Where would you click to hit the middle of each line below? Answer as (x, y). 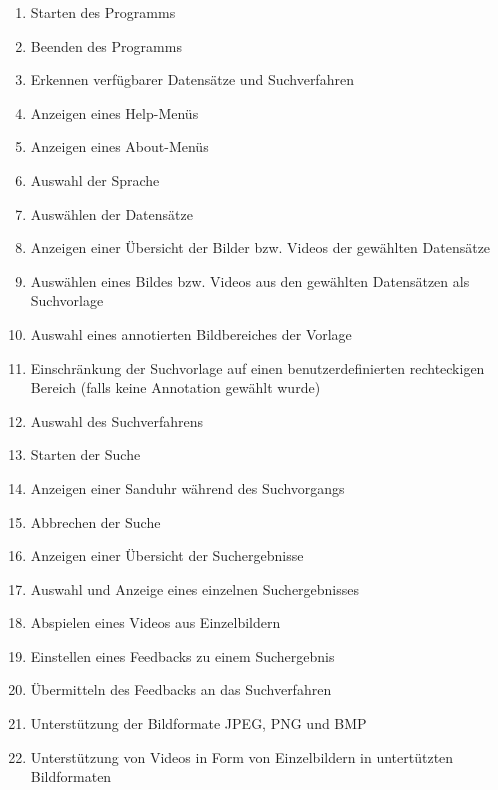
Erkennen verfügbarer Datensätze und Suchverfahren (192, 79)
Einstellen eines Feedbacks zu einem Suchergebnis (182, 655)
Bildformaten (71, 776)
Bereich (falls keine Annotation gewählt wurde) (175, 387)
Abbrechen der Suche (95, 521)
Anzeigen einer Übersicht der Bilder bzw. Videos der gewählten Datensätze (260, 247)
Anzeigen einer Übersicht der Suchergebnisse (167, 555)
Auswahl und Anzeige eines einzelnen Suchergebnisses (195, 588)
